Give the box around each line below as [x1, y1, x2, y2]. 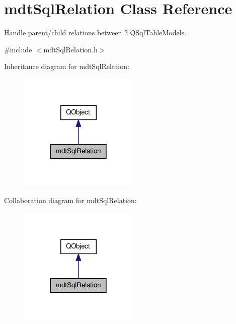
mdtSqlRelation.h [43, 44, 98, 54]
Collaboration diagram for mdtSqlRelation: [4, 195, 137, 205]
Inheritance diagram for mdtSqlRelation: [4, 61, 129, 72]
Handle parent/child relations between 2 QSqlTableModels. [4, 27, 186, 38]
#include [4, 44, 32, 54]
